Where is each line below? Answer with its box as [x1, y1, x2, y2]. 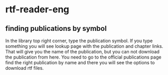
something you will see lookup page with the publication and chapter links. [5, 43, 163, 49]
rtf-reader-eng [5, 4, 69, 15]
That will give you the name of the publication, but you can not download [5, 49, 160, 54]
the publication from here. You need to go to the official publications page [5, 54, 162, 60]
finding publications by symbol [5, 24, 107, 33]
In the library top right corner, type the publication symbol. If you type [5, 38, 153, 44]
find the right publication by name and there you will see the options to [5, 60, 155, 65]
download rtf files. [5, 65, 44, 71]
